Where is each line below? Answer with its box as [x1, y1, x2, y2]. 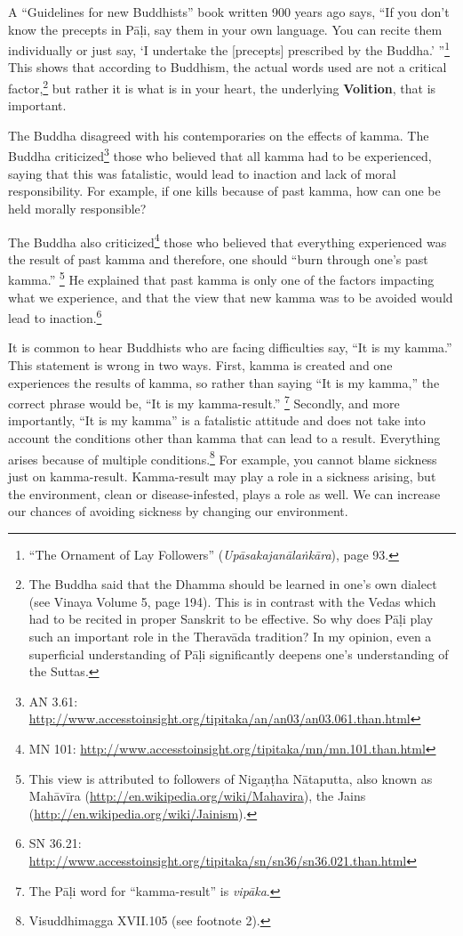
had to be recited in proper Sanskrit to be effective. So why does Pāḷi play [28, 609, 434, 628]
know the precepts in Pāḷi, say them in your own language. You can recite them [8, 20, 443, 38]
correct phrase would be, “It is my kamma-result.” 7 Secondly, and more [8, 391, 400, 412]
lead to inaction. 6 [8, 306, 102, 327]
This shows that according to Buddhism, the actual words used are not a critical [8, 58, 447, 77]
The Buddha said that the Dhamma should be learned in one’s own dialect [28, 575, 437, 593]
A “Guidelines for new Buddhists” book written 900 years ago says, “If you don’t [8, 3, 450, 20]
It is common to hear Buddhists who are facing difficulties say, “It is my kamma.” [8, 338, 452, 357]
